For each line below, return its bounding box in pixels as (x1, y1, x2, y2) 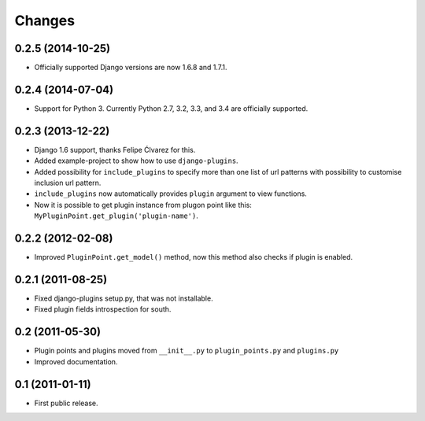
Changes (14, 12, 75, 29)
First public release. (34, 398, 98, 408)
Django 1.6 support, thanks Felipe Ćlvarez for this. (34, 145, 196, 154)
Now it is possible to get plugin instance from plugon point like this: (34, 200, 252, 209)
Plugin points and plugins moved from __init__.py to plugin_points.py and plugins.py (34, 346, 339, 356)
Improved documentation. (34, 356, 118, 366)
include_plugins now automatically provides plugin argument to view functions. (34, 189, 307, 198)
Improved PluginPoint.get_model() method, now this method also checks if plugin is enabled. (34, 253, 353, 262)
